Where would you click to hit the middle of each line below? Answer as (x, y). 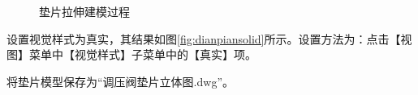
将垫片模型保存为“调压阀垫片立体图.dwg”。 (120, 81)
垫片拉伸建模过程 (84, 11)
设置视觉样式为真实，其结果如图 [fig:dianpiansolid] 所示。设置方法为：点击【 (204, 38)
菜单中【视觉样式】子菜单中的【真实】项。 (142, 54)
